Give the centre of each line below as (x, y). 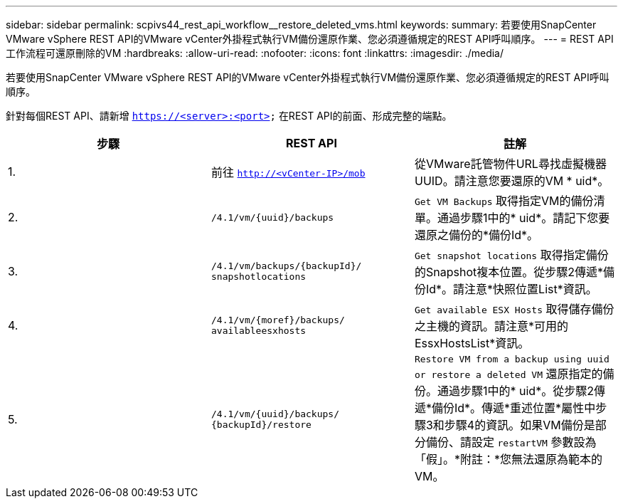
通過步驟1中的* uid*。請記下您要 (523, 218)
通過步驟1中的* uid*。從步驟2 (515, 391)
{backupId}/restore (261, 424)
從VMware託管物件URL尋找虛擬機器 (510, 164)
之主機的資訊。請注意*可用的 (491, 326)
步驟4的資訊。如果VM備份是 (520, 425)
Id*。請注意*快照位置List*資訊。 (511, 289)
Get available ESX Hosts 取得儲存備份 (514, 309)
